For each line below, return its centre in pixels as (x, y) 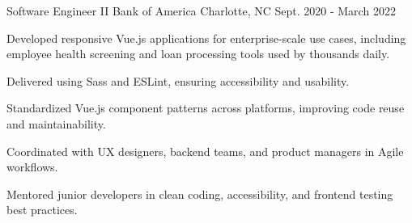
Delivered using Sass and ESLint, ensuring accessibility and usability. (178, 80)
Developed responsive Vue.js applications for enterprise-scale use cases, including (206, 38)
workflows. (32, 167)
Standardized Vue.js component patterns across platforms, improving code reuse (206, 108)
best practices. (42, 210)
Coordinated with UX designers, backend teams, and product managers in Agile (205, 151)
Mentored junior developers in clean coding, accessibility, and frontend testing (200, 194)
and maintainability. (56, 123)
